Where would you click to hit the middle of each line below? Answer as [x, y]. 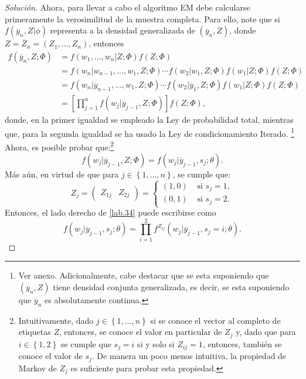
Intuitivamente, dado [56, 320]
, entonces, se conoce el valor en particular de [140, 332]
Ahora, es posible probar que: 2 [59, 146]
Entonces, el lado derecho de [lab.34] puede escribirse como [110, 212]
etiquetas [35, 332]
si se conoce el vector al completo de [215, 320]
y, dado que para [266, 332]
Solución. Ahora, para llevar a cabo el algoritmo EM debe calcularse [127, 7]
